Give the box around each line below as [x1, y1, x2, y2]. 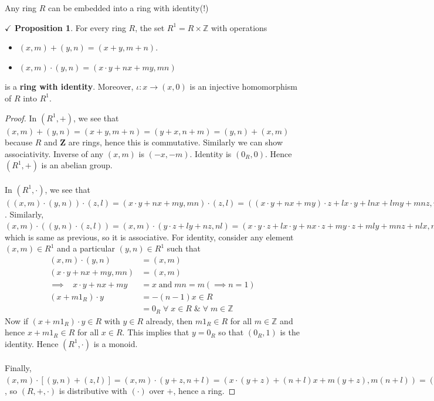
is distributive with [59, 385, 127, 397]
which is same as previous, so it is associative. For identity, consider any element [5, 230, 294, 243]
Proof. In [5, 111, 37, 124]
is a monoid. [93, 337, 138, 349]
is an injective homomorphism [189, 80, 297, 93]
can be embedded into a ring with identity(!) [48, 2, 209, 13]
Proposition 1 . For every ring [15, 21, 126, 33]
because [5, 136, 33, 148]
